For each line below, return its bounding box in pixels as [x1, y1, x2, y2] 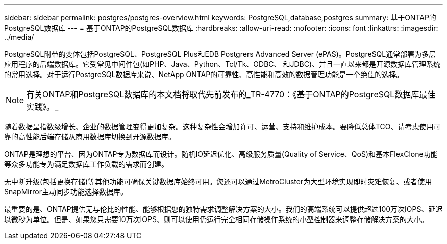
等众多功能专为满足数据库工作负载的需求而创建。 [4, 160, 168, 168]
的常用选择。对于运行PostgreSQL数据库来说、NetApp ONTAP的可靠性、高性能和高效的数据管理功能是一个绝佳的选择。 [4, 70, 404, 79]
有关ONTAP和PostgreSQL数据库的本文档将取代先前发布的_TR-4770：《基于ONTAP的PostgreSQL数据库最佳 [26, 89, 436, 100]
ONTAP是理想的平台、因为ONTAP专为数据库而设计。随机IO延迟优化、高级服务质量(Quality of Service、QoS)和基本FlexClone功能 [4, 150, 438, 158]
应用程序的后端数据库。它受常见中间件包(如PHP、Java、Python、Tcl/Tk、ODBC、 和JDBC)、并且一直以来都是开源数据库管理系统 [4, 60, 441, 68]
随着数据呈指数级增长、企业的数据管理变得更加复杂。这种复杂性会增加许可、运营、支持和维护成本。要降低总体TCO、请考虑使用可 [4, 122, 441, 131]
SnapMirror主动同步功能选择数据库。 [4, 187, 128, 196]
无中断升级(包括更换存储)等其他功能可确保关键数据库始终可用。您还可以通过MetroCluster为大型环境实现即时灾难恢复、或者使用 [4, 177, 432, 186]
